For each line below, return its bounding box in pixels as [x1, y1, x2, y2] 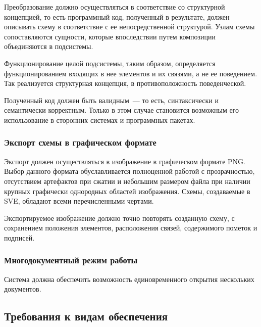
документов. [4, 284, 41, 294]
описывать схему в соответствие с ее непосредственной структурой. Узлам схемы [4, 21, 255, 32]
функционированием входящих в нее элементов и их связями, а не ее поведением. [4, 68, 257, 78]
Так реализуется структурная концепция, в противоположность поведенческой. [4, 78, 246, 88]
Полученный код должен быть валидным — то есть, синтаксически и [4, 95, 219, 105]
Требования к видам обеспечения [4, 308, 168, 324]
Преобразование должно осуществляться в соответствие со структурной [4, 2, 225, 12]
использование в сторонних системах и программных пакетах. [4, 114, 195, 125]
